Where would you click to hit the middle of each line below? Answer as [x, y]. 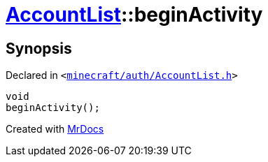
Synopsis [39, 48]
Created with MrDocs [55, 129]
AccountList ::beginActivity [134, 15]
